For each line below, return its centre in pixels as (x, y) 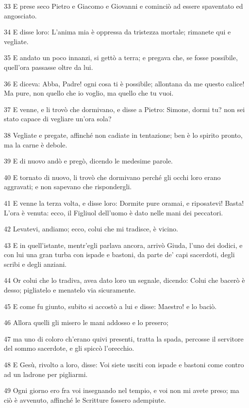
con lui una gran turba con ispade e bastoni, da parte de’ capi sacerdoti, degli (119, 254)
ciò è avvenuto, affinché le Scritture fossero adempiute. (85, 400)
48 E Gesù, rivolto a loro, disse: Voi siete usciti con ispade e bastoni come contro (124, 365)
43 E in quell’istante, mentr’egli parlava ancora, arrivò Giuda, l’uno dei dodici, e (123, 245)
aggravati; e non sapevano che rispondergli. (68, 187)
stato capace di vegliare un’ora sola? (58, 119)
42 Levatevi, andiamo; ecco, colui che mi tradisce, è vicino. (91, 229)
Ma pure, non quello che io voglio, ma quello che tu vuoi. (89, 93)
